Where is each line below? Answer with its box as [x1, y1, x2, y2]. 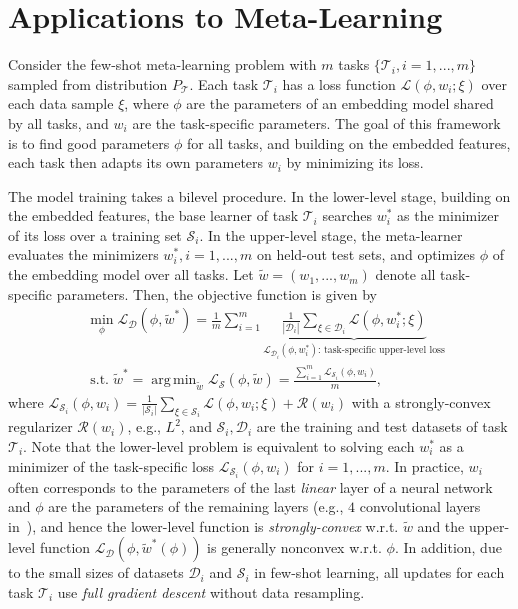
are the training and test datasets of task [256, 416, 508, 437]
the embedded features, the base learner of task [8, 205, 299, 226]
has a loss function [282, 73, 396, 94]
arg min [151, 373, 197, 388]
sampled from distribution [8, 73, 168, 94]
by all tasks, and [8, 112, 109, 133]
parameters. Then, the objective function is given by [56, 283, 377, 304]
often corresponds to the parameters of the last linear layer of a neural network [8, 476, 493, 497]
